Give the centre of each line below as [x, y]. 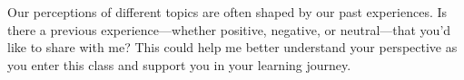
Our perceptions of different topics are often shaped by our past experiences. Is [227, 12]
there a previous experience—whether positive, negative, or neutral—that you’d [229, 29]
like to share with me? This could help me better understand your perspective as [232, 47]
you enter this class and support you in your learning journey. [179, 64]
